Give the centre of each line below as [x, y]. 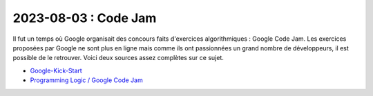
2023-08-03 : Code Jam [85, 18]
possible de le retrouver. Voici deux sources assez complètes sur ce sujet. [118, 58]
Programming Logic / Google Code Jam [86, 80]
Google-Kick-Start [56, 70]
